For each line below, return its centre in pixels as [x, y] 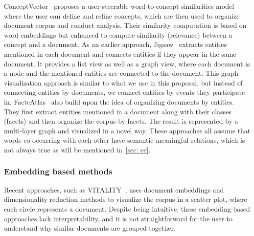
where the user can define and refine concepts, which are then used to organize [122, 15]
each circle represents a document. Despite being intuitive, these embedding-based [127, 208]
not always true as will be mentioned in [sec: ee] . [77, 149]
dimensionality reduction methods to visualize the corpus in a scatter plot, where [126, 199]
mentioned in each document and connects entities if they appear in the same [120, 54]
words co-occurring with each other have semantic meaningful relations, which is [125, 140]
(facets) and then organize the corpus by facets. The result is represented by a [121, 121]
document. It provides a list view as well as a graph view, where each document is [127, 63]
